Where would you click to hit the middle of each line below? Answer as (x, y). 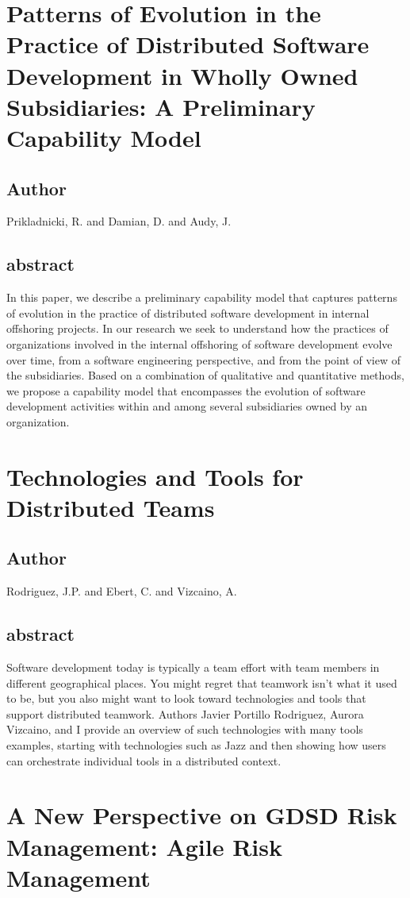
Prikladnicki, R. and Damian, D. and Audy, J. (119, 221)
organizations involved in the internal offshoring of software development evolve (199, 343)
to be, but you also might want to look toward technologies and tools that (186, 698)
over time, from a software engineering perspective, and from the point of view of (203, 359)
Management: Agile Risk (144, 846)
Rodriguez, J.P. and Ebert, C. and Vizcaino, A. (122, 591)
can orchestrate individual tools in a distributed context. (144, 760)
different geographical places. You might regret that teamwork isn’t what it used (202, 682)
